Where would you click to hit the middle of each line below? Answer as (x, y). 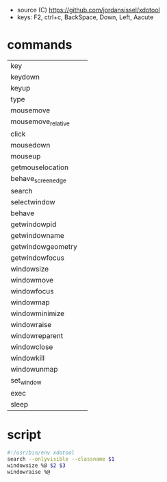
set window (26, 381)
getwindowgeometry (44, 247)
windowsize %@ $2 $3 (37, 466)
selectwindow (33, 202)
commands (40, 45)
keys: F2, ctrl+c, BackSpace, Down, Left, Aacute (85, 17)
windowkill (28, 358)
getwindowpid (34, 224)
